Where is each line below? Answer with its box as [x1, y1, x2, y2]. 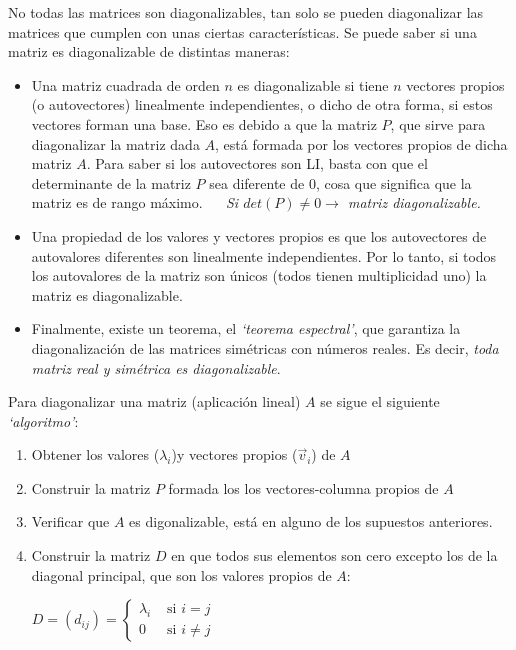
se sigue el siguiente [320, 391, 440, 412]
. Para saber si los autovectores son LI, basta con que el [86, 153, 428, 174]
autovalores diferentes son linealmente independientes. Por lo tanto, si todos [31, 245, 497, 266]
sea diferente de [209, 172, 305, 193]
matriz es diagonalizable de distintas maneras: [8, 41, 290, 62]
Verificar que [31, 511, 110, 532]
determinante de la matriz [31, 172, 191, 193]
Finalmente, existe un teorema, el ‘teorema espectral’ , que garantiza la [31, 318, 461, 339]
